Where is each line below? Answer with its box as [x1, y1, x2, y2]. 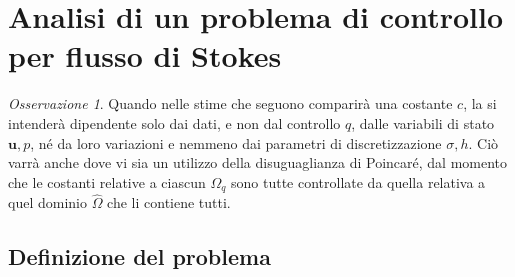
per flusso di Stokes [8, 35, 282, 76]
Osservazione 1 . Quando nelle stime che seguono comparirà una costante [8, 93, 453, 114]
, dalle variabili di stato [351, 112, 495, 133]
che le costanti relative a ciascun [8, 171, 206, 192]
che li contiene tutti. [107, 192, 231, 213]
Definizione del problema [8, 241, 271, 272]
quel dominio [8, 192, 87, 213]
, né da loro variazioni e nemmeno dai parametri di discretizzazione [30, 132, 442, 153]
